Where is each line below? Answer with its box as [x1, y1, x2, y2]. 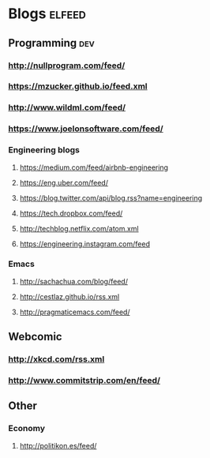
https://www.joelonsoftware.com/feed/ [8, 123, 163, 134]
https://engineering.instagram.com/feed [19, 238, 150, 249]
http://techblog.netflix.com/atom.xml [19, 223, 140, 233]
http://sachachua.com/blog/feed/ [19, 276, 129, 286]
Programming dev [8, 36, 95, 50]
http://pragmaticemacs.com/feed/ [19, 307, 130, 317]
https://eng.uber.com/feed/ [19, 178, 109, 187]
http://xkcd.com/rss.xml [8, 354, 105, 365]
